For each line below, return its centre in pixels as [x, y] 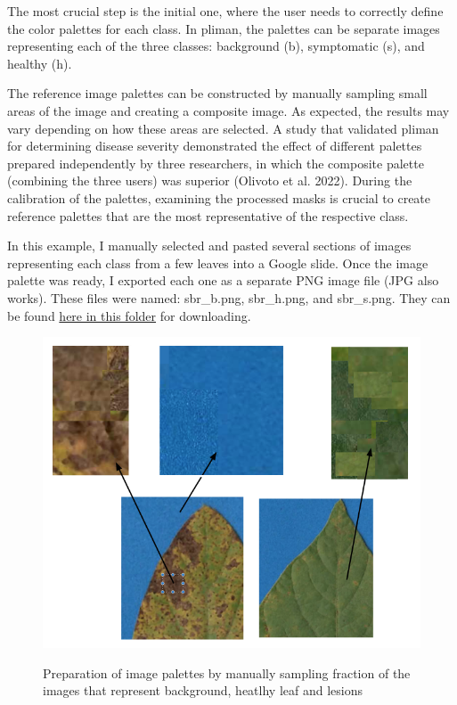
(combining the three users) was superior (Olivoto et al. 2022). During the [210, 180]
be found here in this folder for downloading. [129, 315]
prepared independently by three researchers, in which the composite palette [216, 163]
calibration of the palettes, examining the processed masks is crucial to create [219, 197]
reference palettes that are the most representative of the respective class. [208, 215]
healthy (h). [40, 63]
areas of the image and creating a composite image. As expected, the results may [228, 110]
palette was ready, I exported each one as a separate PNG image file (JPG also [223, 280]
